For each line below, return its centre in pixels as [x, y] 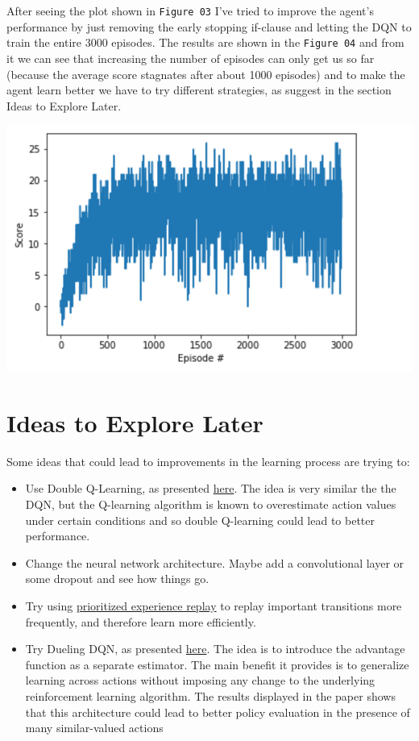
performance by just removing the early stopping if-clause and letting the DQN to [209, 26]
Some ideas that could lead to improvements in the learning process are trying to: [208, 461]
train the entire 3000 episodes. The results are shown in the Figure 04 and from [205, 42]
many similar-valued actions [94, 728]
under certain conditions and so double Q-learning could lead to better [200, 520]
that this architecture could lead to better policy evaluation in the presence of [218, 712]
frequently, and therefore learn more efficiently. [141, 621]
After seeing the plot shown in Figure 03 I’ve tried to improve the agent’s [190, 10]
